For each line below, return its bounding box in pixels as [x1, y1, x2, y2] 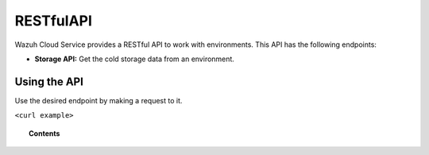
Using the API [14, 75, 83, 88]
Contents [29, 128, 60, 138]
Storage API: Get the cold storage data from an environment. [34, 54, 234, 64]
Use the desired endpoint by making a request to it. [14, 95, 183, 105]
